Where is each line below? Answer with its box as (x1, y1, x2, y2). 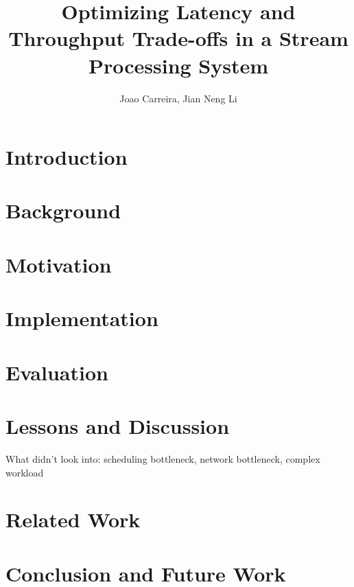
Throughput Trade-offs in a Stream (8, 24, 349, 52)
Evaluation (5, 358, 108, 386)
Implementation (5, 304, 158, 332)
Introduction (5, 143, 128, 171)
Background (5, 196, 121, 225)
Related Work (5, 505, 141, 533)
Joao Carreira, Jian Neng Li (119, 91, 237, 105)
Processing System (88, 51, 269, 79)
